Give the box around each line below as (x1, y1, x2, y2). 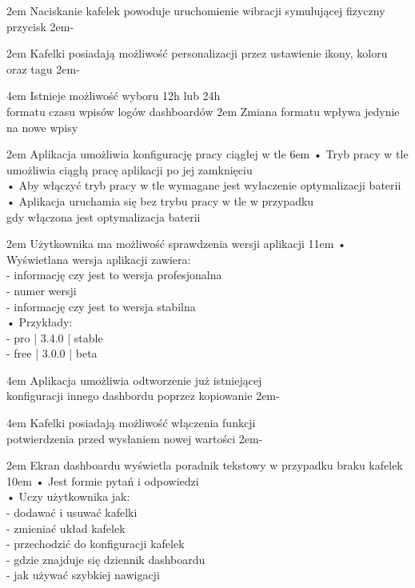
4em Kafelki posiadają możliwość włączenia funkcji (6, 414, 256, 431)
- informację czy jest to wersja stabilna (6, 298, 196, 314)
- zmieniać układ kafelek (6, 519, 126, 536)
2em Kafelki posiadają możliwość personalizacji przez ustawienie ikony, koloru (6, 45, 388, 62)
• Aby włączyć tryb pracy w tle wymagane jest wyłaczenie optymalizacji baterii (6, 177, 401, 194)
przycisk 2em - (6, 18, 74, 34)
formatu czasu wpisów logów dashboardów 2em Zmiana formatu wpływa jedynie (6, 102, 400, 119)
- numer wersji (6, 282, 77, 298)
